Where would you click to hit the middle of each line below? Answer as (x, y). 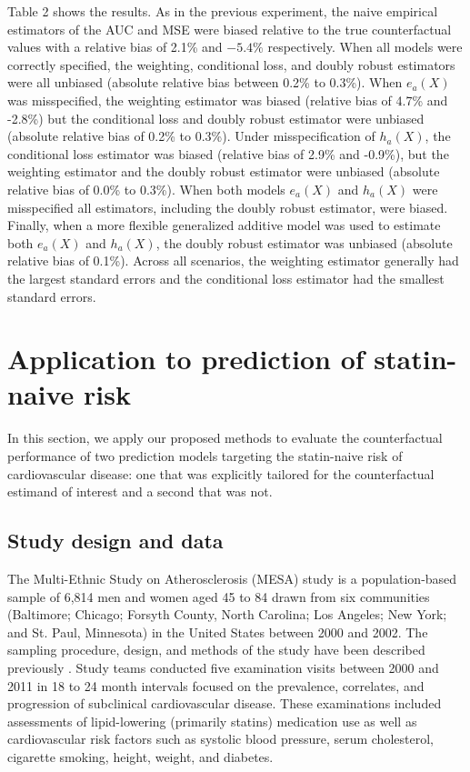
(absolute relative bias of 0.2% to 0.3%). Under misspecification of (191, 136)
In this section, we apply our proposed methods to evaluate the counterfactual (225, 438)
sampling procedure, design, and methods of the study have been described (216, 650)
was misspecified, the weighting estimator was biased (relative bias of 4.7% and (228, 100)
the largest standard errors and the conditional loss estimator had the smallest (226, 278)
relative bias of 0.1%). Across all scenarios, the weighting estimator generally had (233, 261)
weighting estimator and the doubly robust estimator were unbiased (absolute (224, 171)
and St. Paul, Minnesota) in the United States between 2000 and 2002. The (218, 632)
